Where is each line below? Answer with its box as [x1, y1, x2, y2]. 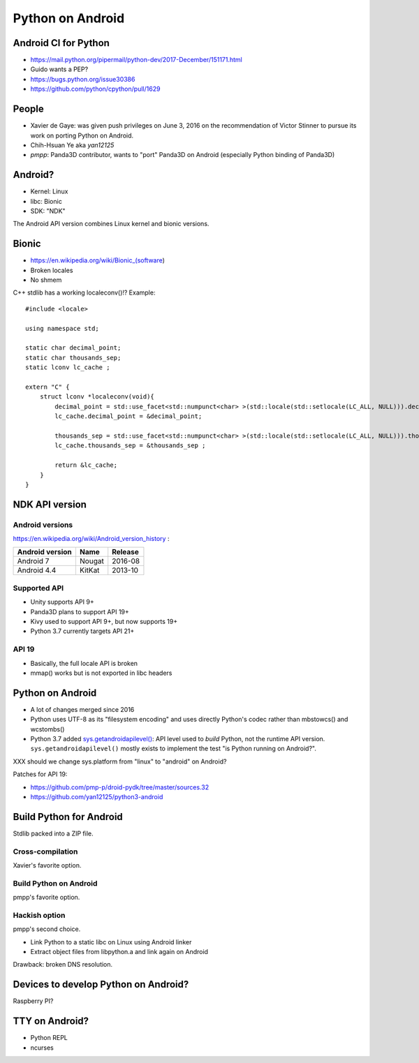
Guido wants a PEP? [30, 65, 89, 73]
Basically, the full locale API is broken [30, 659, 138, 667]
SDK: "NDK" [30, 207, 66, 215]
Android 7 [17, 556, 50, 566]
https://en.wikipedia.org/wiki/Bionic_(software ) [30, 256, 166, 265]
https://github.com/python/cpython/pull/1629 [30, 84, 161, 94]
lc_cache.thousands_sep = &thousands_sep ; [54, 442, 206, 449]
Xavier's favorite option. [13, 861, 82, 869]
